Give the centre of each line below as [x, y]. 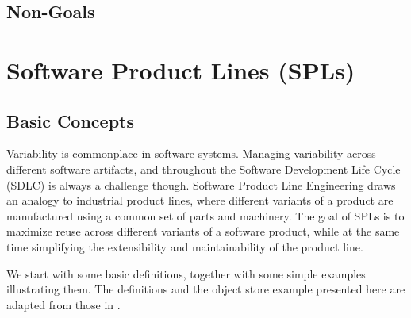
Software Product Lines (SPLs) [181, 69]
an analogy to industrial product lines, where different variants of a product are [200, 200]
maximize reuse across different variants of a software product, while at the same [203, 231]
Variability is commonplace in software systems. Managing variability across [191, 153]
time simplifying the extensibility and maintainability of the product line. [185, 246]
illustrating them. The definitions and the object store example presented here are [206, 289]
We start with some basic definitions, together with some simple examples [186, 273]
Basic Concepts [71, 120]
